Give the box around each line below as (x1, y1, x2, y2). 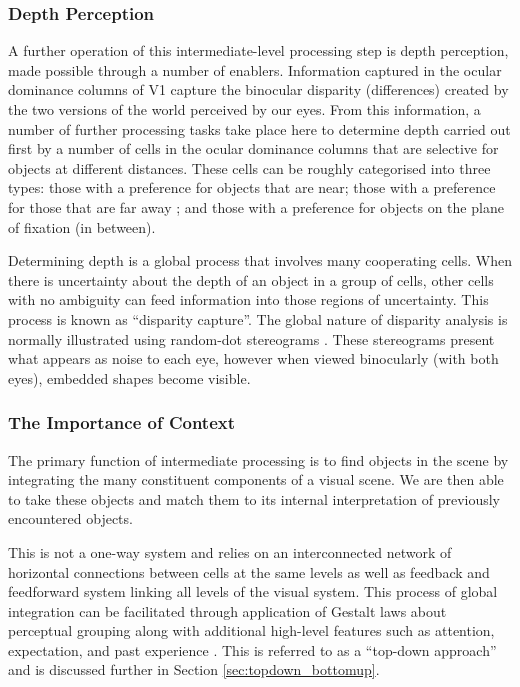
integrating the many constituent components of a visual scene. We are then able (8, 469, 504, 490)
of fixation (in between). (8, 216, 156, 237)
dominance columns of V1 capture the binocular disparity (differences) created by (8, 79, 509, 100)
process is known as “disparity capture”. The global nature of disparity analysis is (8, 308, 508, 329)
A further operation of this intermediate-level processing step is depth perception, (8, 40, 509, 61)
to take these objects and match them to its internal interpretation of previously (8, 488, 501, 509)
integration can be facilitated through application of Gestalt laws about (8, 600, 447, 621)
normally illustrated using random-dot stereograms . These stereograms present (8, 328, 495, 349)
